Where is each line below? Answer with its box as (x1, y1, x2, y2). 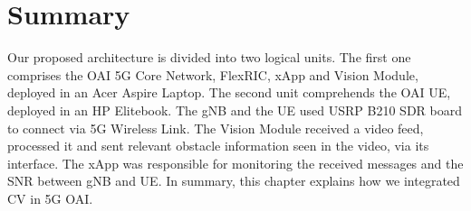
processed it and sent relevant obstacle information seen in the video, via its (7, 136, 429, 155)
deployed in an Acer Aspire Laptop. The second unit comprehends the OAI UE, (7, 83, 451, 102)
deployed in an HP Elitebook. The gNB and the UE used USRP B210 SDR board (7, 100, 463, 119)
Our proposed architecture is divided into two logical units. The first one (7, 48, 411, 67)
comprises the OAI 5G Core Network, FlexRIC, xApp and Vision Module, (7, 65, 418, 84)
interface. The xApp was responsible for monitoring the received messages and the (7, 153, 464, 172)
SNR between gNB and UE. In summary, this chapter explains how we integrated (7, 171, 460, 190)
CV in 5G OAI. (7, 188, 93, 207)
